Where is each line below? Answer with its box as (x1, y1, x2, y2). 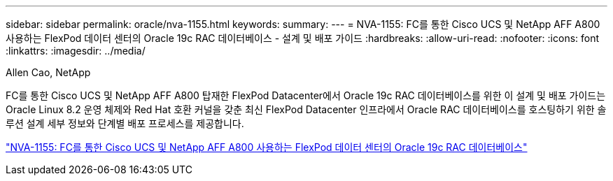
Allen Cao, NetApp (6, 66, 91, 78)
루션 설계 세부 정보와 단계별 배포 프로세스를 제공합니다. (6, 117, 244, 129)
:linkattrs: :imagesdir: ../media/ (6, 45, 146, 57)
